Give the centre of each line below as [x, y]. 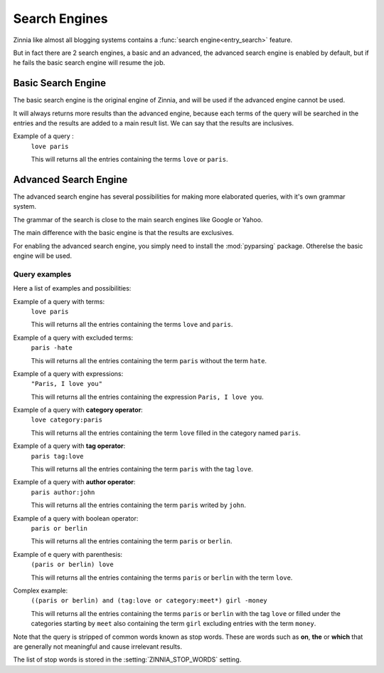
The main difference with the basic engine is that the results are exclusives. [123, 233]
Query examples [42, 274]
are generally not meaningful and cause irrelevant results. [98, 646]
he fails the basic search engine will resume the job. [89, 63]
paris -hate [52, 348]
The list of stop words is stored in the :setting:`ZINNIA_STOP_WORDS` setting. [127, 659]
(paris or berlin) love [72, 565]
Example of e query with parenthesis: [68, 554]
